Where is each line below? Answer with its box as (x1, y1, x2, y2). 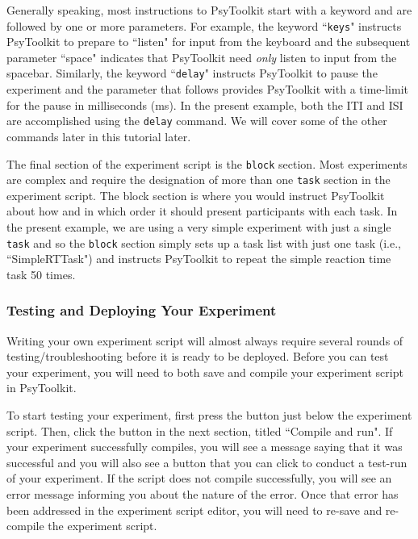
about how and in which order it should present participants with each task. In (6, 203, 398, 219)
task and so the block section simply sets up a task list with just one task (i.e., (6, 234, 401, 251)
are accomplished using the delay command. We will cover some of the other (6, 112, 387, 129)
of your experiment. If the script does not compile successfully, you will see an (6, 470, 392, 487)
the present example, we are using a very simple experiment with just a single (6, 219, 391, 236)
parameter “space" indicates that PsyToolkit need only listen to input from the (6, 48, 397, 65)
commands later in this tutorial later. (6, 127, 191, 144)
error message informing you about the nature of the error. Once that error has (6, 486, 399, 503)
